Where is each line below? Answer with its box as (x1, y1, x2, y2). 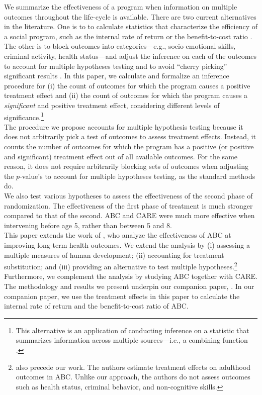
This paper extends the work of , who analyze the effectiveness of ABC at (4, 230, 231, 240)
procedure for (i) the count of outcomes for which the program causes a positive (4, 80, 250, 90)
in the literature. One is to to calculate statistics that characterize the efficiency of (4, 21, 258, 32)
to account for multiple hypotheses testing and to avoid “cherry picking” (4, 60, 227, 71)
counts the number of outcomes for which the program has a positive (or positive (4, 141, 254, 151)
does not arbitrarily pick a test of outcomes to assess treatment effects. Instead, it (4, 131, 256, 142)
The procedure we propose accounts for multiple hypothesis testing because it (4, 121, 243, 132)
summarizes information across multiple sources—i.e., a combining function (16, 335, 248, 345)
